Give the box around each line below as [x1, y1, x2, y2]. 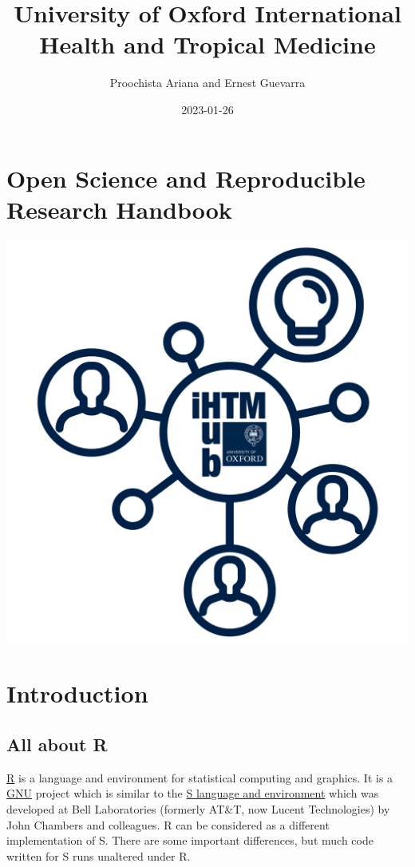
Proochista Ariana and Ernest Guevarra [109, 74, 306, 91]
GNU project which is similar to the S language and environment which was [6, 785, 379, 802]
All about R [6, 731, 108, 756]
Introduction [6, 677, 148, 710]
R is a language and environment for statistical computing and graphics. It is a [6, 769, 393, 786]
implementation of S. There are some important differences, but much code [6, 832, 373, 849]
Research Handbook [6, 192, 232, 225]
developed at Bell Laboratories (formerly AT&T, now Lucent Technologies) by [6, 800, 390, 817]
